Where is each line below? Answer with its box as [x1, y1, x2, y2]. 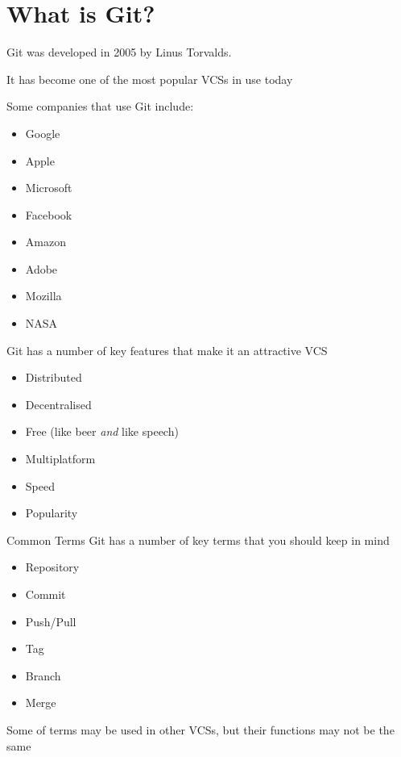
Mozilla [25, 287, 62, 304]
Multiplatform [25, 450, 96, 467]
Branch [25, 667, 61, 684]
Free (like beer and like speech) [25, 423, 179, 440]
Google [25, 124, 60, 141]
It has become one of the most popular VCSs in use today [6, 70, 293, 87]
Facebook [25, 206, 72, 223]
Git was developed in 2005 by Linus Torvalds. [6, 44, 232, 61]
